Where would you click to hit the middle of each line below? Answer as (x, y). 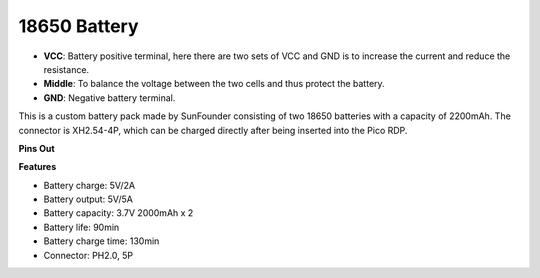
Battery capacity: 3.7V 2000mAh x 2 (118, 213)
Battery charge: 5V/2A (89, 185)
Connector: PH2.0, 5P (88, 255)
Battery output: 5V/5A (88, 199)
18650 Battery (78, 26)
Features (37, 167)
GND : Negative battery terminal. (109, 97)
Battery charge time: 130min (101, 241)
